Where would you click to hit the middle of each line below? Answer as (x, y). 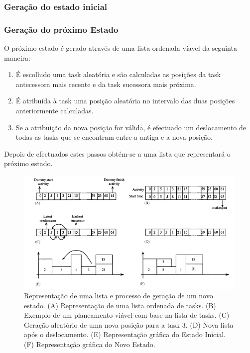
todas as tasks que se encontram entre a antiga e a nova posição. (114, 137)
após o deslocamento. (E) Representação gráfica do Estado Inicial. (125, 334)
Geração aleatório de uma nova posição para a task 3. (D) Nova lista (129, 324)
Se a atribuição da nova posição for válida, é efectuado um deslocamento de (131, 127)
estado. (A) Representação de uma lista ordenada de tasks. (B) (120, 305)
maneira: (17, 57)
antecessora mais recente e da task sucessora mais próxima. (106, 84)
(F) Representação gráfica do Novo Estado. (90, 344)
